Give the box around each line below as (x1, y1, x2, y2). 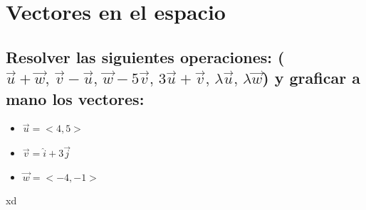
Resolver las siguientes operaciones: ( (6, 45, 285, 67)
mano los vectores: (6, 87, 145, 109)
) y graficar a (262, 67, 360, 89)
